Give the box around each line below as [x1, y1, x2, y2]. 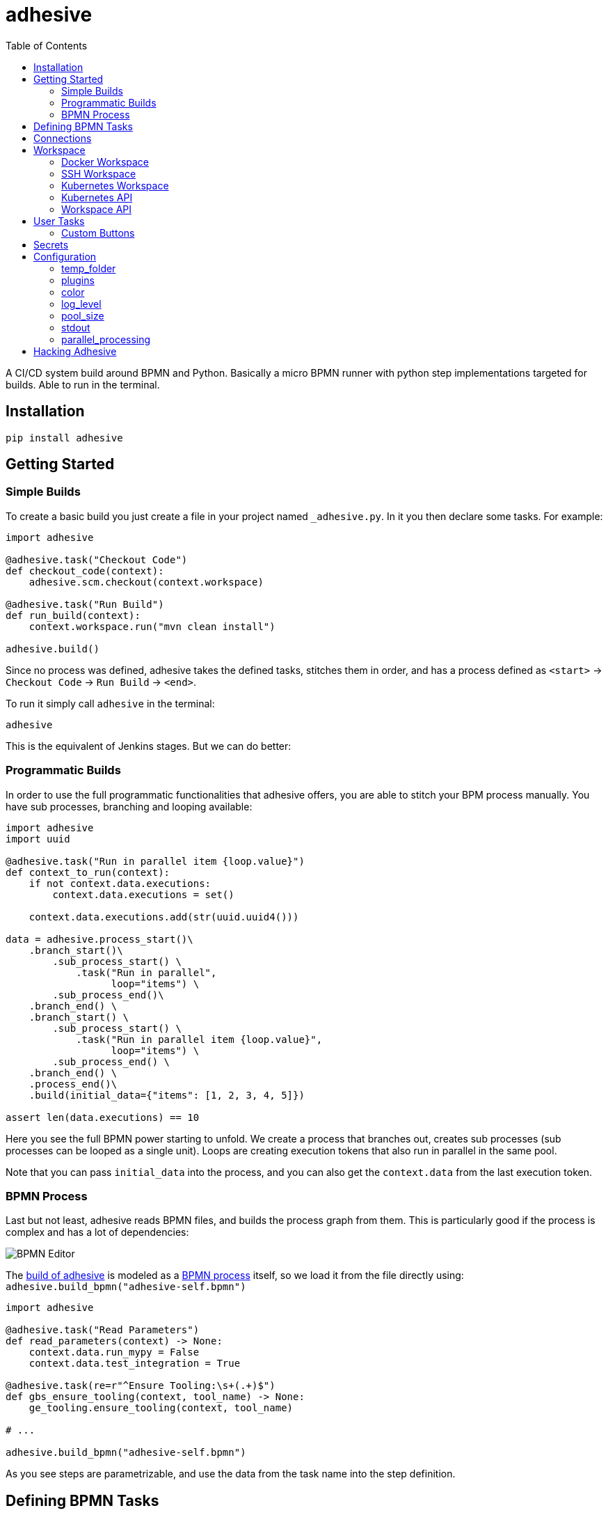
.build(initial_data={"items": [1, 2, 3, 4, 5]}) [29, 1089, 305, 1101]
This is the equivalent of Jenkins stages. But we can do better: [6, 739, 291, 752]
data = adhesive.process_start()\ [6, 933, 193, 945]
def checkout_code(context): [6, 565, 164, 576]
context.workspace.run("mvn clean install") [29, 620, 275, 632]
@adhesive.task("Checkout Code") [6, 554, 188, 565]
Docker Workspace [61, 155, 150, 168]
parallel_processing [61, 333, 151, 345]
